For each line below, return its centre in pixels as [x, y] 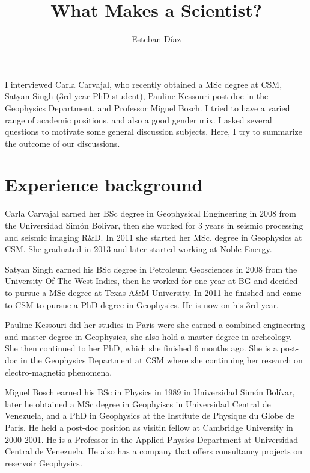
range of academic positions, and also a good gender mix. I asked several [138, 119]
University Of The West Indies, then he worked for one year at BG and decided [151, 281]
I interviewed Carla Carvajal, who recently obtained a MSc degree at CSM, [144, 84]
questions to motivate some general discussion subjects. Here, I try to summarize [154, 131]
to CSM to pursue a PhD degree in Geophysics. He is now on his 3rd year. [142, 304]
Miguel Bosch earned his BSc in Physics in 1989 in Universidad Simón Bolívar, [150, 392]
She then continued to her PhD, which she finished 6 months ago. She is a [141, 348]
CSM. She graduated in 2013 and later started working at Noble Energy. [138, 249]
